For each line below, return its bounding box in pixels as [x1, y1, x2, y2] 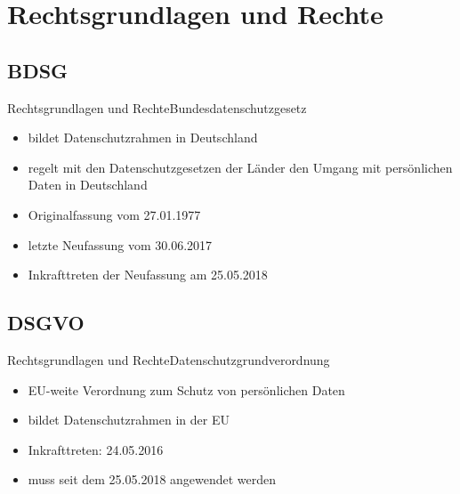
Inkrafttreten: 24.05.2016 [28, 440, 164, 458]
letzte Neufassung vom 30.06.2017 [28, 235, 213, 254]
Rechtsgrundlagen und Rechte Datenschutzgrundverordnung [7, 350, 330, 368]
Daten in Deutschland [28, 175, 148, 194]
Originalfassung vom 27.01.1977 [28, 205, 201, 223]
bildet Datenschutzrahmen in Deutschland [28, 128, 258, 147]
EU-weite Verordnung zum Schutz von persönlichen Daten [28, 380, 345, 399]
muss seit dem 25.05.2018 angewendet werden [28, 470, 277, 489]
